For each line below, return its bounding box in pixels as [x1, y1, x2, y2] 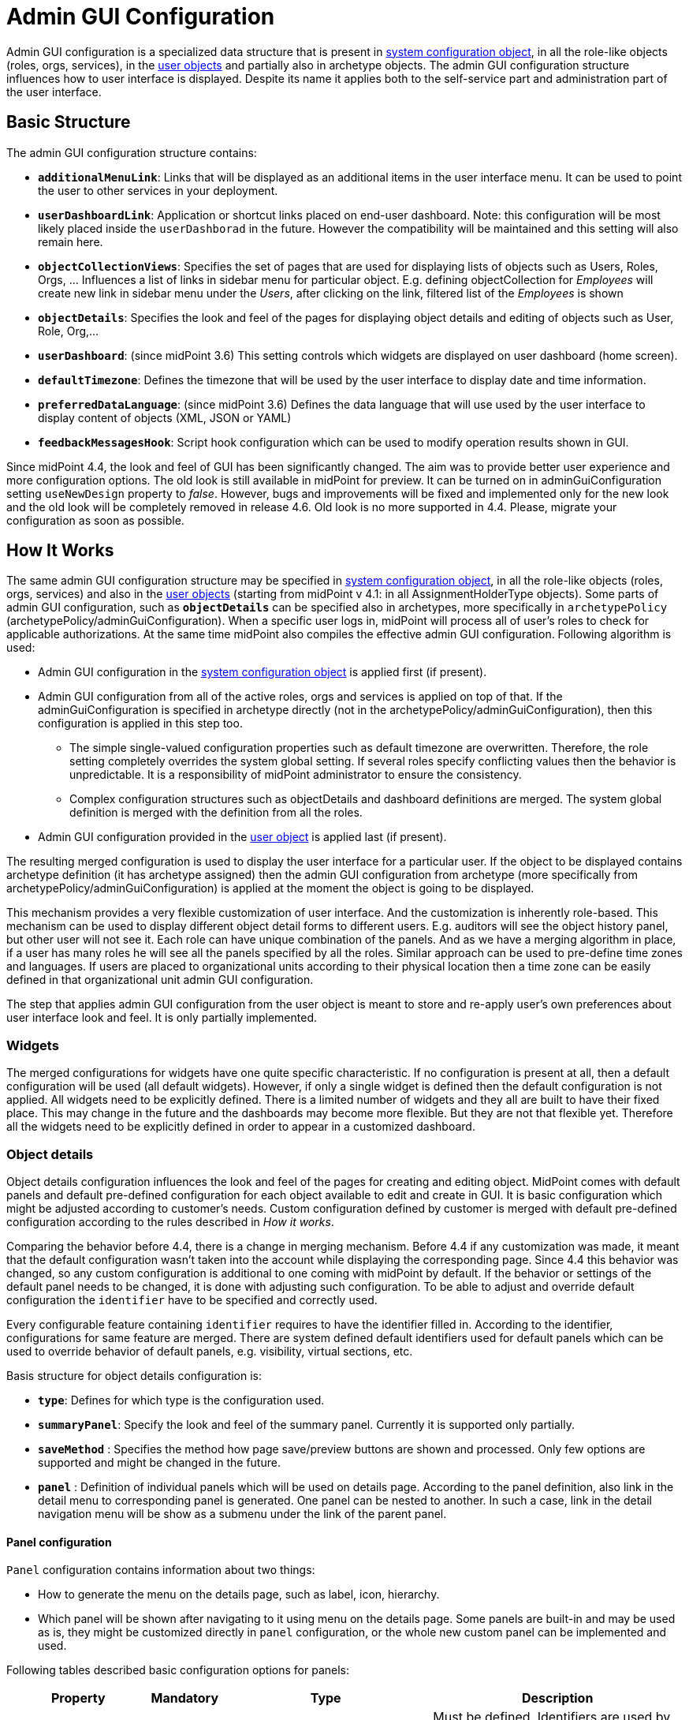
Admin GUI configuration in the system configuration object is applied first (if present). [38, 665, 487, 679]
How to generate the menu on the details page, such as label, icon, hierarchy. [38, 1587, 440, 1602]
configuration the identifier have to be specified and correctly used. [6, 1292, 378, 1307]
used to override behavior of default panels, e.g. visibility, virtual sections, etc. [6, 1344, 413, 1358]
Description [521, 1690, 594, 1707]
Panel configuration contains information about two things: [6, 1563, 315, 1577]
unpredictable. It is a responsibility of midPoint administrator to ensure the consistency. [69, 768, 522, 782]
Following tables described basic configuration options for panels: [6, 1663, 350, 1677]
